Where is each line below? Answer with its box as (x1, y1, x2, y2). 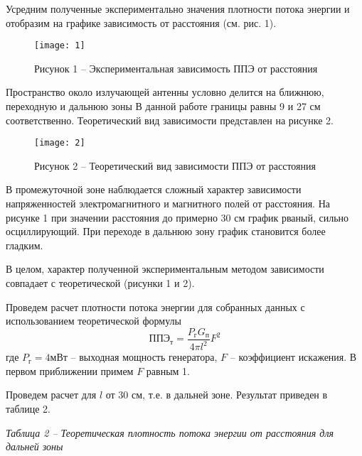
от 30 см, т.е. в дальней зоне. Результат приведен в (105, 387, 328, 402)
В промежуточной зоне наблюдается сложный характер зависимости (6, 182, 302, 197)
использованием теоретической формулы (6, 313, 181, 328)
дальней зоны (6, 439, 63, 454)
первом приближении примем (6, 363, 134, 378)
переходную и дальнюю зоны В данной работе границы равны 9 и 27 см (6, 99, 321, 114)
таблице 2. (6, 401, 51, 416)
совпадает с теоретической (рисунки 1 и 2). (6, 276, 195, 291)
